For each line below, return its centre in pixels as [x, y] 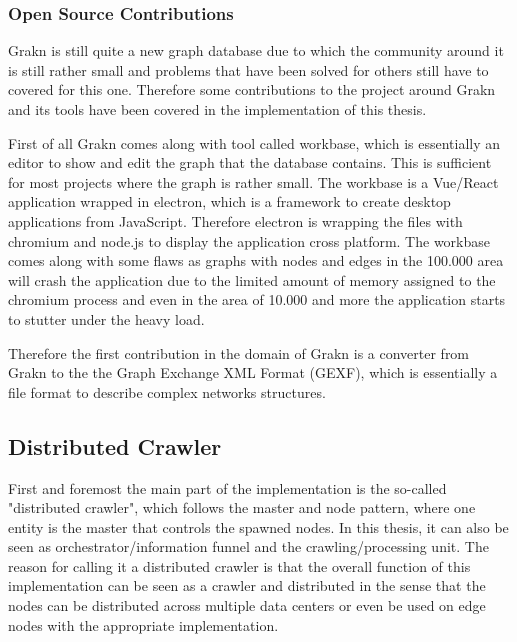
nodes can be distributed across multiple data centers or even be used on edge [247, 605]
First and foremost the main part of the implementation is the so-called [227, 487]
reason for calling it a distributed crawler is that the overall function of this [239, 565]
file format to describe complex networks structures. [167, 391]
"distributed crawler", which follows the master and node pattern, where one [242, 507]
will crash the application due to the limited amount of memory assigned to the [252, 279]
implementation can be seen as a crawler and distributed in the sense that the [247, 585]
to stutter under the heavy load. [106, 318]
